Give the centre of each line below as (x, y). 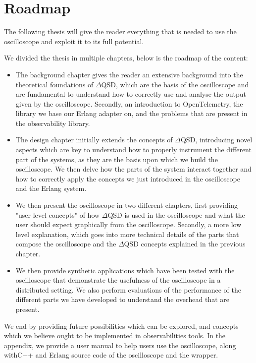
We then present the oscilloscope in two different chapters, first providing (127, 205)
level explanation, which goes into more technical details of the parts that (127, 234)
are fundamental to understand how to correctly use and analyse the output (131, 94)
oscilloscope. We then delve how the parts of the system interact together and (133, 169)
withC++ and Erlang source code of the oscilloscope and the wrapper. (111, 355)
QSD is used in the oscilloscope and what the (176, 214)
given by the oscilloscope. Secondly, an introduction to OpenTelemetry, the (129, 103)
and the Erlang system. (51, 188)
